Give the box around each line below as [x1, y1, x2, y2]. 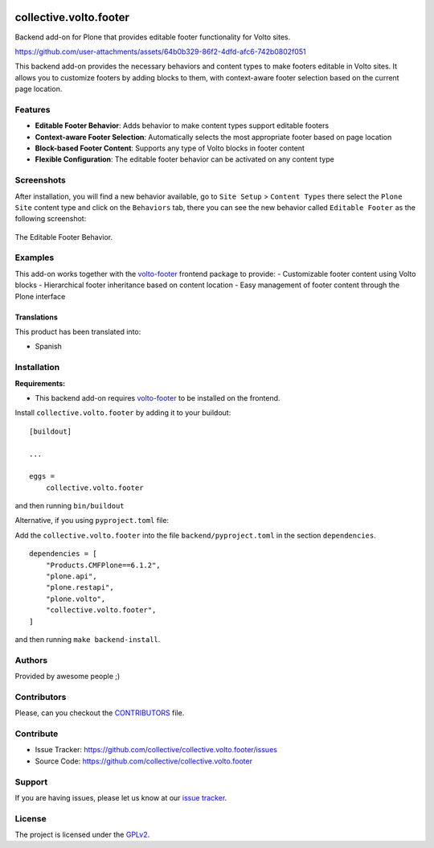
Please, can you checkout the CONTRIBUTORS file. [14, 708, 185, 718]
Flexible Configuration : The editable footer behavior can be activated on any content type [35, 154, 335, 164]
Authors [14, 654, 48, 665]
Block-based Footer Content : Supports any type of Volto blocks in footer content [35, 143, 305, 153]
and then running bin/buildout [14, 501, 125, 511]
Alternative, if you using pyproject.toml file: [14, 516, 169, 525]
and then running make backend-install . [14, 634, 161, 644]
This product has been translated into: [14, 327, 141, 337]
